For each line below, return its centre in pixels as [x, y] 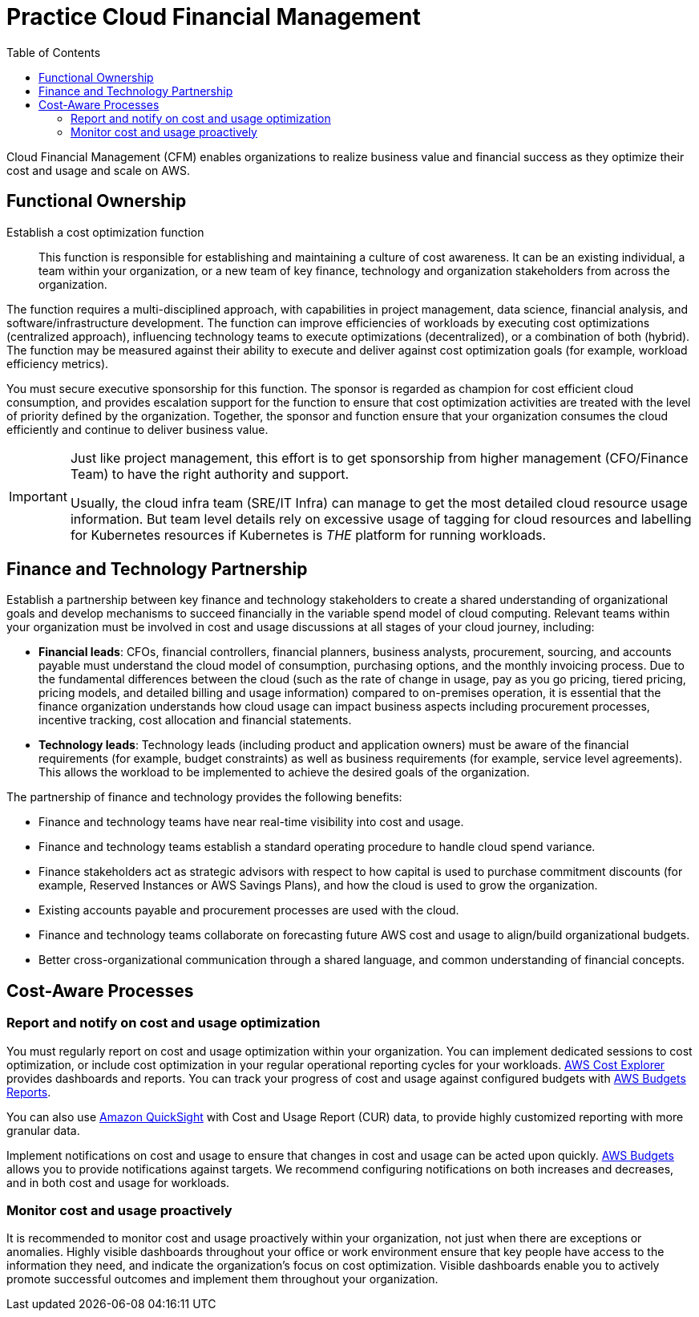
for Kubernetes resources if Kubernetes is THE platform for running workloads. [308, 535]
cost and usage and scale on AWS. [98, 170]
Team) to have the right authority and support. [210, 474]
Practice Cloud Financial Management [214, 17]
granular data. [43, 1130]
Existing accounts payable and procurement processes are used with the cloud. [249, 910]
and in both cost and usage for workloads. [118, 1182]
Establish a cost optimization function [105, 232]
